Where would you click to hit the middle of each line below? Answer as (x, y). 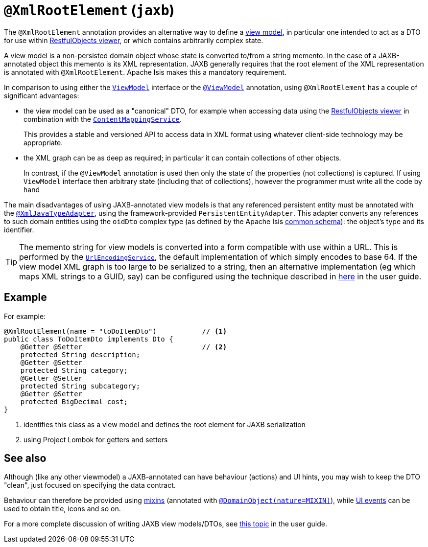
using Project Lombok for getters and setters (96, 439)
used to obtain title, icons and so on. (62, 509)
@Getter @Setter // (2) (124, 347)
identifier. (19, 229)
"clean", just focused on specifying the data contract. (90, 485)
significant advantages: (42, 95)
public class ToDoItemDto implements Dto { (89, 339)
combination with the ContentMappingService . (103, 119)
